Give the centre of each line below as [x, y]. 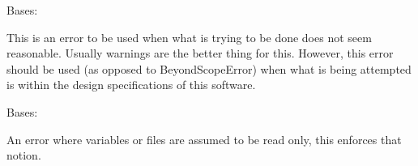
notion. [24, 155]
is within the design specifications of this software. [131, 85]
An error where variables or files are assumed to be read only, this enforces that [204, 139]
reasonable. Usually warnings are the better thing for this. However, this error [200, 53]
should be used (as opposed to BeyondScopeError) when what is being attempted [209, 68]
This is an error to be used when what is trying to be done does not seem [189, 37]
